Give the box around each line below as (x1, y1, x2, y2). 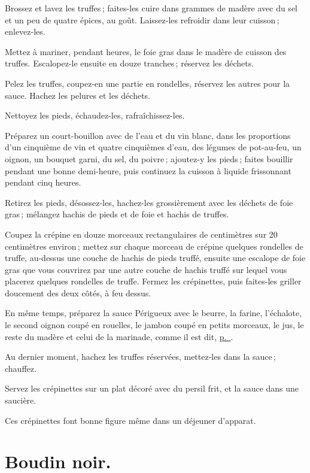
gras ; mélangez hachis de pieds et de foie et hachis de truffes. (5, 208, 229, 220)
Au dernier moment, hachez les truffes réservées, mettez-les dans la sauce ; (5, 350, 276, 363)
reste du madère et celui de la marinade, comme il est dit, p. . (5, 330, 233, 342)
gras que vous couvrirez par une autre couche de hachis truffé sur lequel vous (5, 263, 287, 275)
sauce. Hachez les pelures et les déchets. (5, 89, 151, 101)
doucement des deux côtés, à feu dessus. (5, 286, 151, 299)
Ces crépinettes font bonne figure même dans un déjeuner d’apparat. (5, 414, 256, 426)
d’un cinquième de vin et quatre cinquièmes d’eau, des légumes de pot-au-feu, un (5, 141, 302, 153)
